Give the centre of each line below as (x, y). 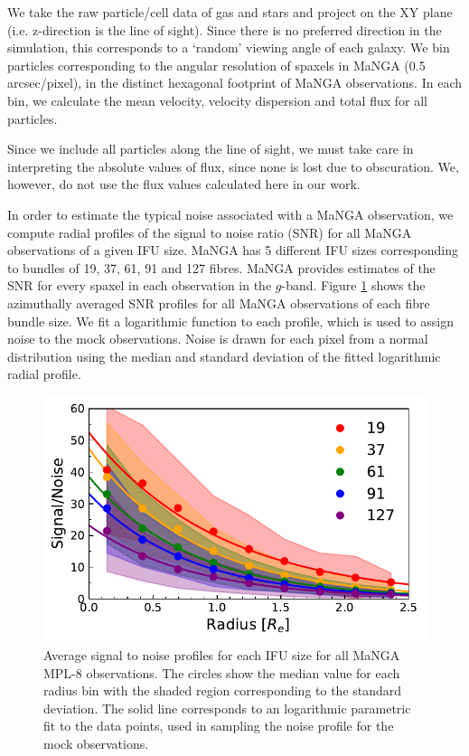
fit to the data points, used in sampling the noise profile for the (219, 726)
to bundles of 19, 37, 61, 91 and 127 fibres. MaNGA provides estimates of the (221, 267)
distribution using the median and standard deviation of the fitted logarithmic (224, 356)
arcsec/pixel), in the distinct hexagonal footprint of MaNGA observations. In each (234, 83)
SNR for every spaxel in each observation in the (140, 285)
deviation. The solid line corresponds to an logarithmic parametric (227, 708)
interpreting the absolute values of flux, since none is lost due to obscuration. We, (233, 166)
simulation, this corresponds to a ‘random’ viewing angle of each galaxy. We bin (229, 47)
